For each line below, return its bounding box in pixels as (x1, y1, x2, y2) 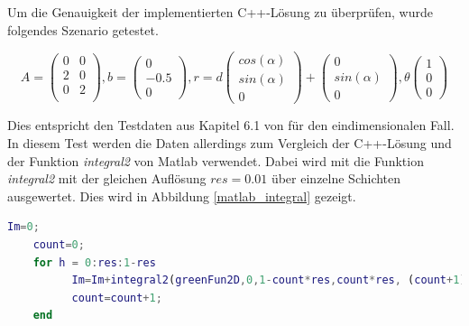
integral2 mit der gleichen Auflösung (7, 169, 207, 188)
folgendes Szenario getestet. (7, 20, 159, 39)
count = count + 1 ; (71, 291, 162, 304)
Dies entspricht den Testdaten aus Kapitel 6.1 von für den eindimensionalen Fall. (7, 116, 455, 135)
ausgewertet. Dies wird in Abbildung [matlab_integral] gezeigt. (7, 186, 356, 205)
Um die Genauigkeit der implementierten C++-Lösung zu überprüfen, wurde (7, 3, 433, 21)
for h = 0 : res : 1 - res (32, 256, 156, 269)
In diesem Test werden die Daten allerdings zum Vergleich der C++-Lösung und (7, 133, 452, 152)
